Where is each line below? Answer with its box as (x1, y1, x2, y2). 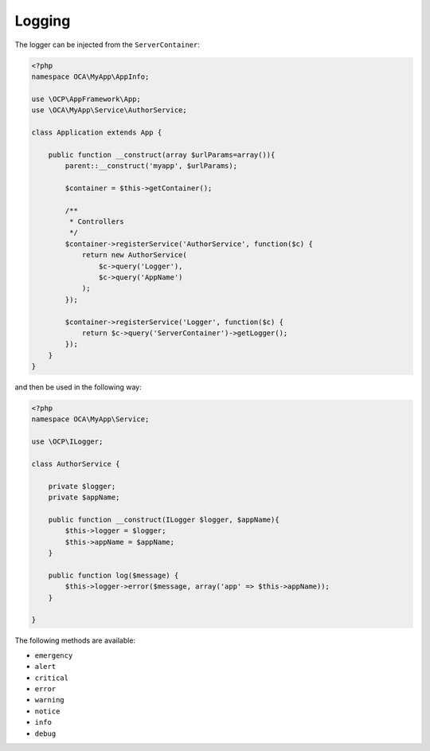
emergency (34, 651, 73, 660)
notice (34, 706, 61, 716)
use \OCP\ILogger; (31, 437, 104, 446)
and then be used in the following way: (14, 382, 143, 392)
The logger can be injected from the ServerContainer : (14, 40, 201, 49)
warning (34, 695, 65, 705)
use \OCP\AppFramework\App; (31, 94, 141, 104)
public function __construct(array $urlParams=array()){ (48, 150, 276, 159)
